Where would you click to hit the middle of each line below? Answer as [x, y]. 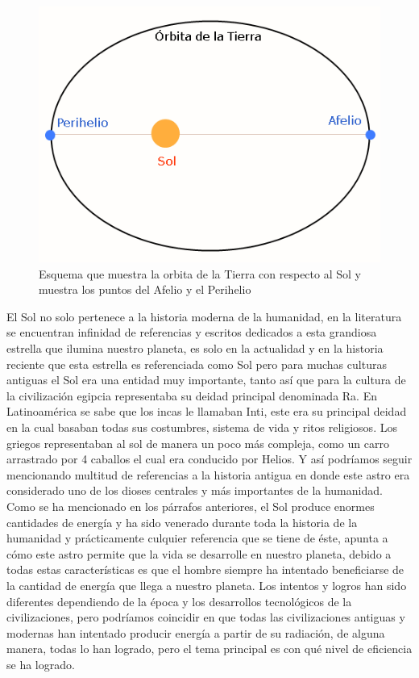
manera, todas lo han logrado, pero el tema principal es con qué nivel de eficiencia [209, 649]
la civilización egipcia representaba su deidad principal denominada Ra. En [192, 395]
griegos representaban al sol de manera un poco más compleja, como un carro [198, 443]
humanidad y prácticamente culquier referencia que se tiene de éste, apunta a [197, 538]
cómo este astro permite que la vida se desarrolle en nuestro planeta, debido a [199, 553]
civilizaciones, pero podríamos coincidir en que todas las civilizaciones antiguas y [206, 617]
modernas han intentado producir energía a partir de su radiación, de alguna [196, 632]
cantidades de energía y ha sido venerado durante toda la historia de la [182, 522]
